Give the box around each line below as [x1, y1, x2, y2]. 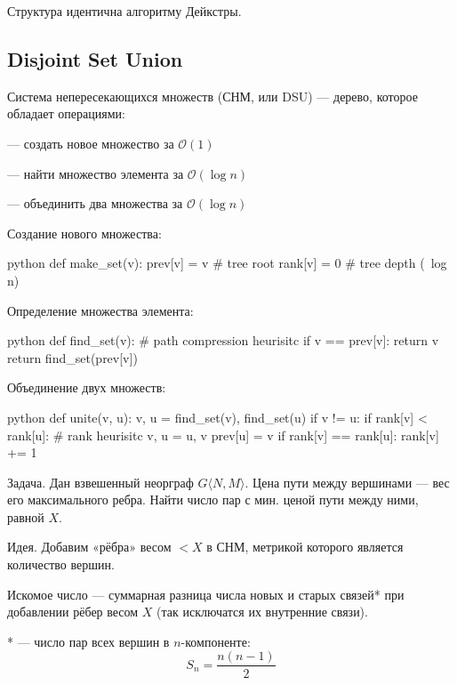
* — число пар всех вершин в [7, 632, 170, 650]
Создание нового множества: [7, 223, 162, 242]
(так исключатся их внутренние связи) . [156, 602, 368, 621]
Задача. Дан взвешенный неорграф [7, 472, 194, 491]
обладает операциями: [7, 104, 125, 123]
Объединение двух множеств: [7, 378, 166, 397]
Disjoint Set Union [7, 44, 183, 72]
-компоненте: [180, 632, 251, 650]
